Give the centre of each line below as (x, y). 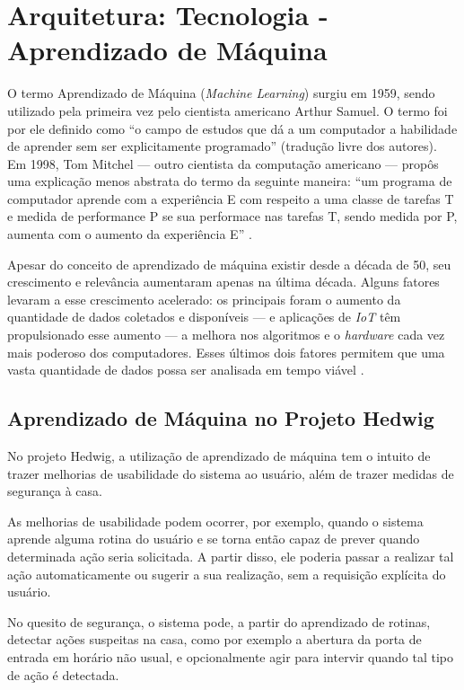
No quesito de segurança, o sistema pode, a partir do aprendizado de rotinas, (219, 621)
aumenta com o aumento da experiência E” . (130, 234)
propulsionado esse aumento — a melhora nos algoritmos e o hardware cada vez (226, 335)
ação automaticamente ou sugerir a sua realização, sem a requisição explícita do (227, 574)
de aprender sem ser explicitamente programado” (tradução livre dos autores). (222, 146)
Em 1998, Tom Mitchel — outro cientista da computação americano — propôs (223, 163)
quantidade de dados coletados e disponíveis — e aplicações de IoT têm (204, 317)
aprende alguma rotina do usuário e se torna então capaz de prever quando (214, 539)
